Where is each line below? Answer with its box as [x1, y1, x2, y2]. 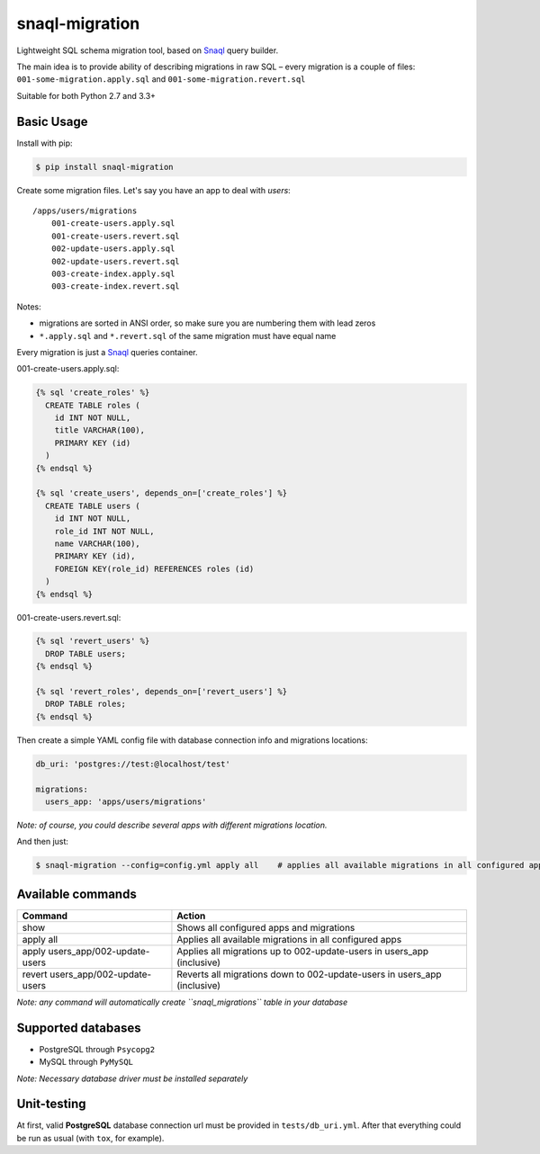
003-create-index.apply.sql [50, 268, 175, 279]
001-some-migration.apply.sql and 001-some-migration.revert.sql [16, 74, 306, 85]
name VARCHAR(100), [54, 538, 141, 549]
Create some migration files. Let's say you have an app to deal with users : [16, 184, 292, 195]
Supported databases [16, 1020, 141, 1035]
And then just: [16, 836, 69, 847]
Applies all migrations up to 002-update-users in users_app [176, 944, 429, 957]
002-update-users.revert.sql [50, 256, 180, 266]
